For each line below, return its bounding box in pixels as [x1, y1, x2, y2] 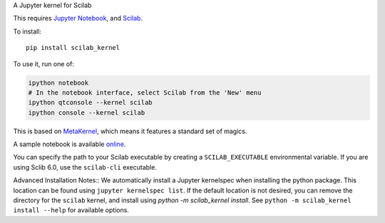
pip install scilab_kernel [26, 43, 120, 52]
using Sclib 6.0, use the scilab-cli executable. [13, 162, 157, 171]
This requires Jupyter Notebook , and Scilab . [13, 14, 143, 23]
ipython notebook [28, 78, 89, 87]
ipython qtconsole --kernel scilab [28, 98, 153, 107]
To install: [13, 27, 42, 36]
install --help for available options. [13, 206, 130, 214]
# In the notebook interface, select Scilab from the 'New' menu [28, 88, 262, 96]
